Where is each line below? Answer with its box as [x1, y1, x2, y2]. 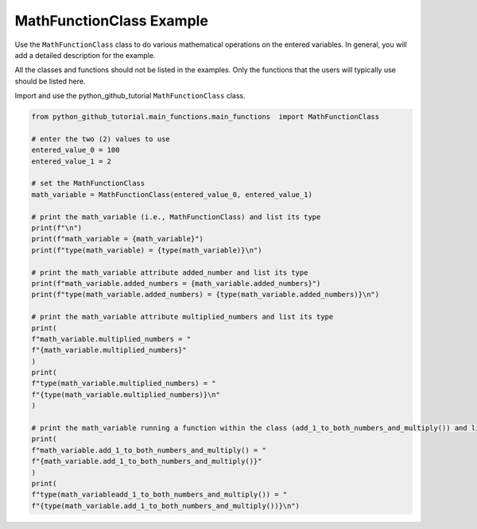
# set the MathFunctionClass [31, 179, 145, 188]
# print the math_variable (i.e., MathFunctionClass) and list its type [31, 212, 321, 222]
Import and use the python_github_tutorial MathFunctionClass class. [14, 91, 246, 101]
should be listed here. [14, 76, 86, 86]
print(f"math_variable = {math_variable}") [31, 234, 204, 244]
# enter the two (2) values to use [31, 134, 170, 143]
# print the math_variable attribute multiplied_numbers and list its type [31, 312, 334, 322]
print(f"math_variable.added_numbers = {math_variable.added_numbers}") [31, 279, 321, 288]
